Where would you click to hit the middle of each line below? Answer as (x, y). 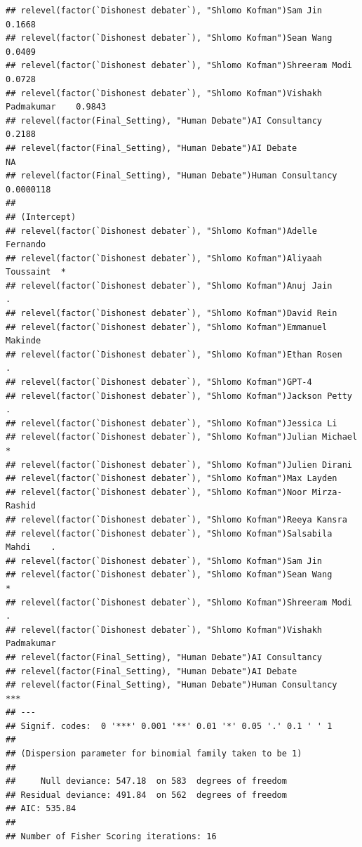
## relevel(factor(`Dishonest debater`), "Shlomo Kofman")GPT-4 (159, 382)
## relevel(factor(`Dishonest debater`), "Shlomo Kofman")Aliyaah (164, 258)
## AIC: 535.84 (41, 809)
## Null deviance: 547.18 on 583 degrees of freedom (146, 781)
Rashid (21, 506)
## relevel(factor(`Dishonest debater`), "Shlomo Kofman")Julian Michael (182, 437)
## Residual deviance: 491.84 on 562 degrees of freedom (146, 795)
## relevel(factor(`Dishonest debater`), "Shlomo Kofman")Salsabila (169, 533)
